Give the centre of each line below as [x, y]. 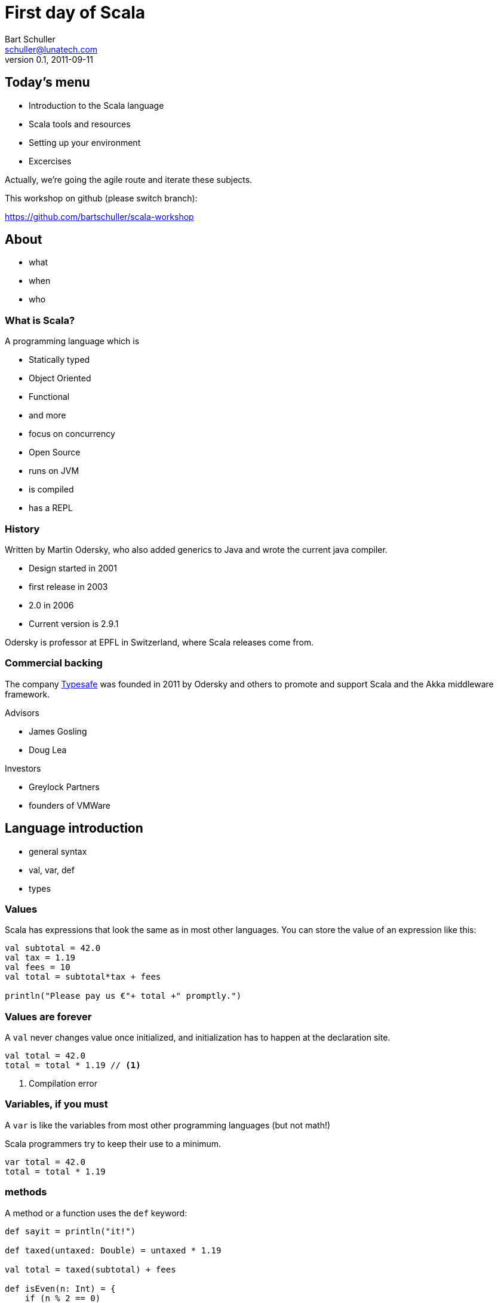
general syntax [58, 851]
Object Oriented [60, 378]
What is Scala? [40, 320]
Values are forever [48, 1016]
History [22, 529]
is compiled [51, 490]
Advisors [22, 712]
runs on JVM [54, 471]
